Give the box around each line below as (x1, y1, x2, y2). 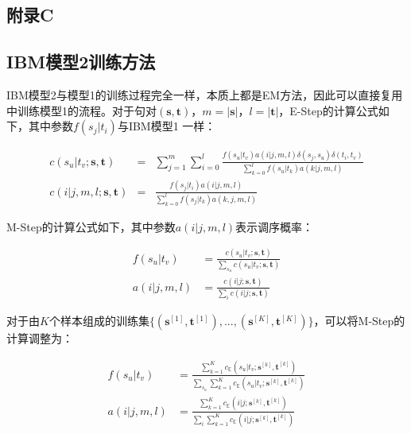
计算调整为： (6, 330, 73, 347)
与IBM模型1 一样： (117, 118, 216, 134)
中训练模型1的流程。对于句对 (6, 102, 157, 118)
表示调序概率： (235, 218, 314, 234)
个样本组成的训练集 (48, 312, 149, 329)
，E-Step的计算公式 (278, 102, 378, 118)
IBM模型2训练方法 (6, 49, 156, 74)
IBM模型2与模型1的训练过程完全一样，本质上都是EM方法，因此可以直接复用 (6, 86, 403, 103)
